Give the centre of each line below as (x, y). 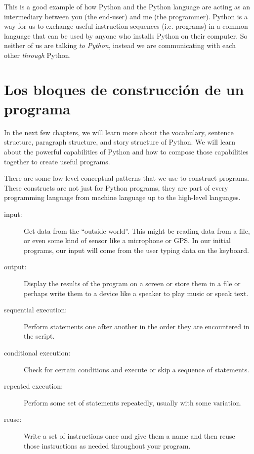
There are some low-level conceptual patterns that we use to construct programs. (127, 178)
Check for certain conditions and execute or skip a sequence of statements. (137, 369)
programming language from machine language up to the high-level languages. (122, 197)
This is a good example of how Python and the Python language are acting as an (127, 6)
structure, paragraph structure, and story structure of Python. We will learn (120, 142)
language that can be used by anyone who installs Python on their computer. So (126, 35)
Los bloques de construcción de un (124, 89)
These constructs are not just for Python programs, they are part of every (116, 187)
